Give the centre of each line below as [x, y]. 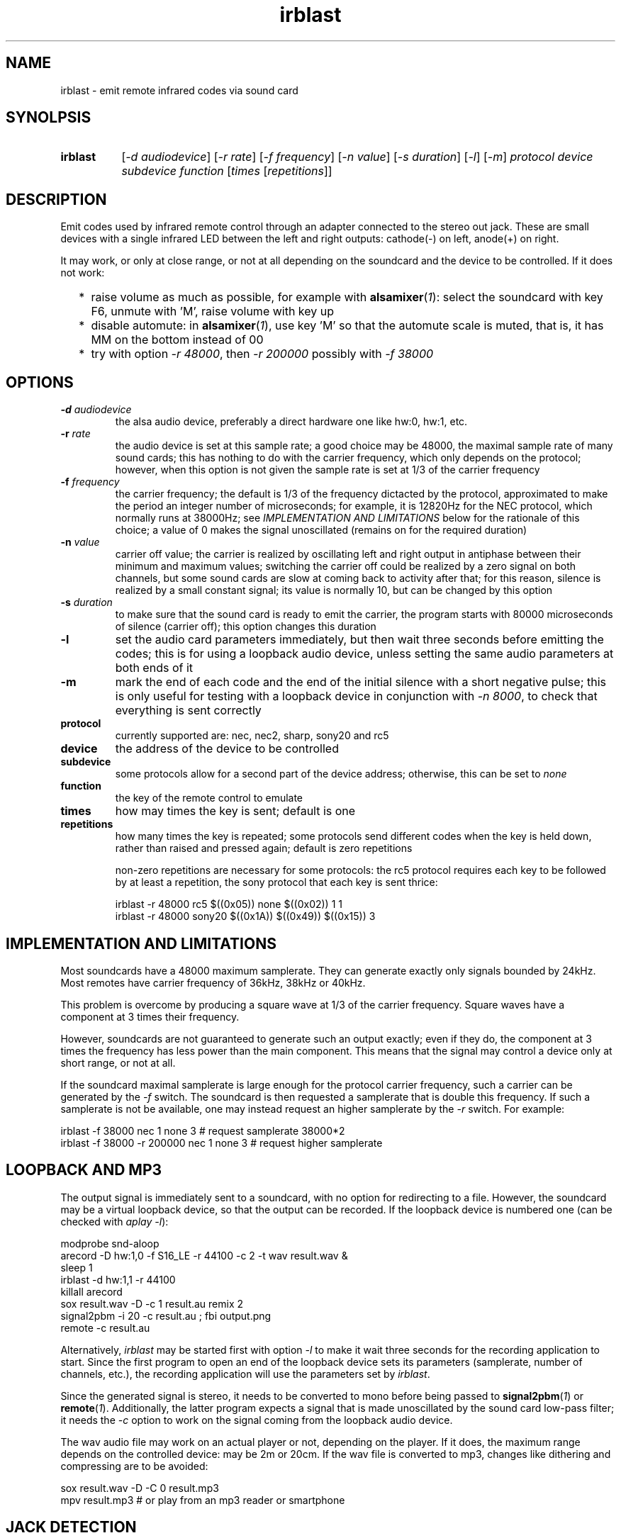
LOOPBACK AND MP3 [84, 1170]
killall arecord [91, 1291]
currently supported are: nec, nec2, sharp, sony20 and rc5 [252, 736]
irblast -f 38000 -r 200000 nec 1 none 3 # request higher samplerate [222, 1143]
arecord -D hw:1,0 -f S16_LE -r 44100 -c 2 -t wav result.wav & [204, 1255]
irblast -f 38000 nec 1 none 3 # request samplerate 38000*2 [203, 1130]
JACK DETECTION [71, 1527]
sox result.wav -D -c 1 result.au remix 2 [152, 1303]
